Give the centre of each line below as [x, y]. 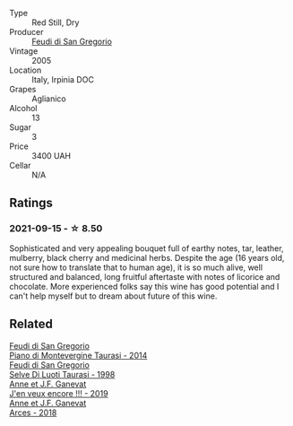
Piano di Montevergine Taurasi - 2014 [78, 355]
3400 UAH [52, 156]
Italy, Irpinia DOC [63, 79]
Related [31, 324]
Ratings [31, 203]
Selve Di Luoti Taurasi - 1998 [62, 374]
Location [26, 70]
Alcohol [23, 108]
